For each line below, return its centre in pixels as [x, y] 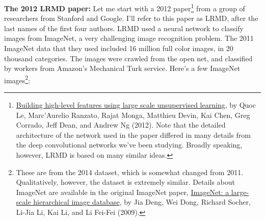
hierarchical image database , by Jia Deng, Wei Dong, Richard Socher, [142, 202]
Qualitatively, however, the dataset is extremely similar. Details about [125, 182]
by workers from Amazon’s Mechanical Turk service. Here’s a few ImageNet [122, 68]
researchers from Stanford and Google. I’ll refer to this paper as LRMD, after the [131, 18]
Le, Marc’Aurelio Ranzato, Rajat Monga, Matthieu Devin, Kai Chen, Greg [133, 115]
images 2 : [17, 79]
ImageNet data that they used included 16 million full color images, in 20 [119, 48]
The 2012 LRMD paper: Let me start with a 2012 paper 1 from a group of [125, 7]
